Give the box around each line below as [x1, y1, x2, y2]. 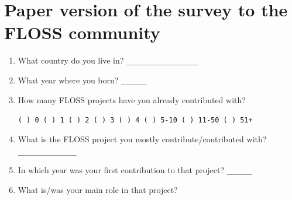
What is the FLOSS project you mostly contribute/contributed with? [18, 132, 267, 145]
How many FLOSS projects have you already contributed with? [18, 93, 246, 106]
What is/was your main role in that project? [18, 183, 178, 195]
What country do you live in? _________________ [18, 54, 198, 66]
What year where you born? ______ [18, 73, 147, 86]
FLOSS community [4, 20, 160, 44]
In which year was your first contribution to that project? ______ [18, 164, 252, 176]
